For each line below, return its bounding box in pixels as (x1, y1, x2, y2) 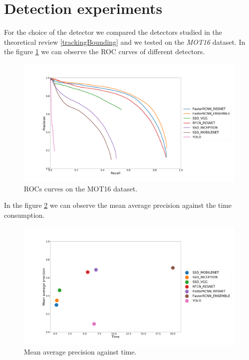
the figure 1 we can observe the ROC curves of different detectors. (4, 46, 205, 57)
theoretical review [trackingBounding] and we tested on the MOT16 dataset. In (4, 36, 246, 47)
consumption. (4, 209, 45, 220)
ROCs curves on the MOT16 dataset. (24, 183, 138, 193)
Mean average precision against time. (24, 347, 137, 357)
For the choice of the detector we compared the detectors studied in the (4, 27, 222, 37)
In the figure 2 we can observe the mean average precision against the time (4, 200, 232, 210)
